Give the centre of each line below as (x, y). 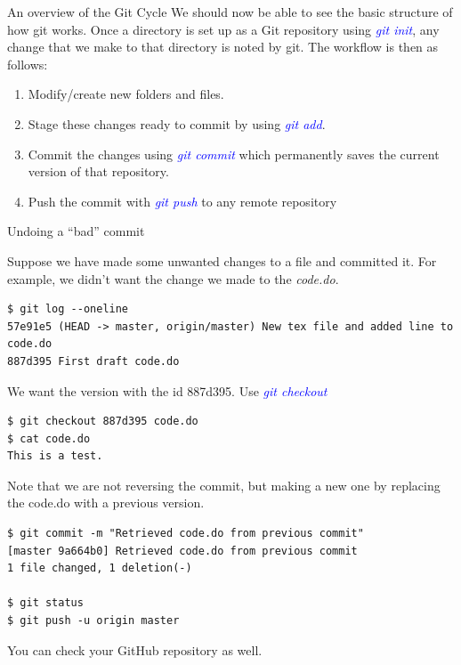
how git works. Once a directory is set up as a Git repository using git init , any (223, 29)
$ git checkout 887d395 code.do (103, 422)
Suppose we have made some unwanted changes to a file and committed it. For (222, 260)
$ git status (45, 603)
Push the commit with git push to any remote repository (182, 201)
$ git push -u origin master (93, 621)
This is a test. (55, 456)
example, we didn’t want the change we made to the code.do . (173, 278)
